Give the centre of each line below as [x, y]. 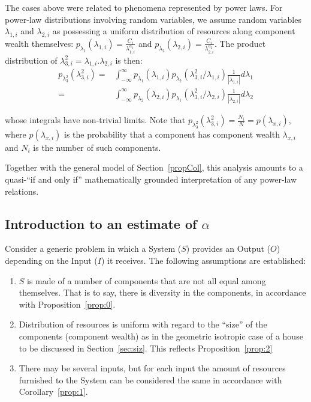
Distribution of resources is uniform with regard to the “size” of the [143, 324]
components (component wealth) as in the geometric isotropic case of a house [161, 336]
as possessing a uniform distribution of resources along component [174, 31]
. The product [240, 43]
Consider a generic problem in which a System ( [93, 248]
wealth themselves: [39, 43]
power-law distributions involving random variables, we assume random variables [153, 19]
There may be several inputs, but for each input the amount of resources [152, 368]
